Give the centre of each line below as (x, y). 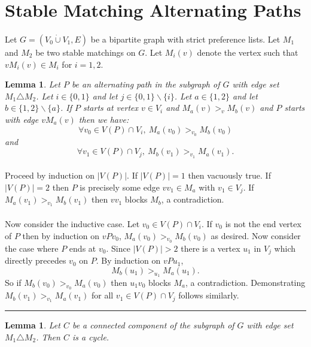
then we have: (104, 119)
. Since (118, 248)
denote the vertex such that (248, 52)
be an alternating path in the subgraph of (146, 84)
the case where (32, 248)
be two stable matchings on (86, 52)
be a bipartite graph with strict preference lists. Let (185, 39)
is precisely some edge (120, 187)
